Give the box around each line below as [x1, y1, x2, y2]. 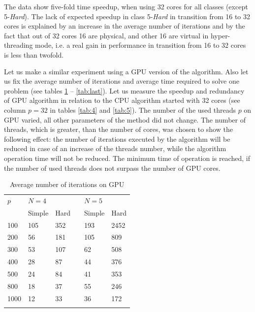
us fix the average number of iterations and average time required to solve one [4, 76, 239, 86]
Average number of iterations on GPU [9, 179, 125, 189]
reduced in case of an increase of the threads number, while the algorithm [4, 143, 226, 154]
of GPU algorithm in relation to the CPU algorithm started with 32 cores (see [4, 95, 240, 105]
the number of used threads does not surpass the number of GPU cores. [4, 162, 221, 173]
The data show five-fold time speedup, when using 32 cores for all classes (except [4, 1, 248, 11]
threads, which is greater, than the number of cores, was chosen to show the [4, 124, 233, 134]
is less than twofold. [4, 49, 64, 60]
